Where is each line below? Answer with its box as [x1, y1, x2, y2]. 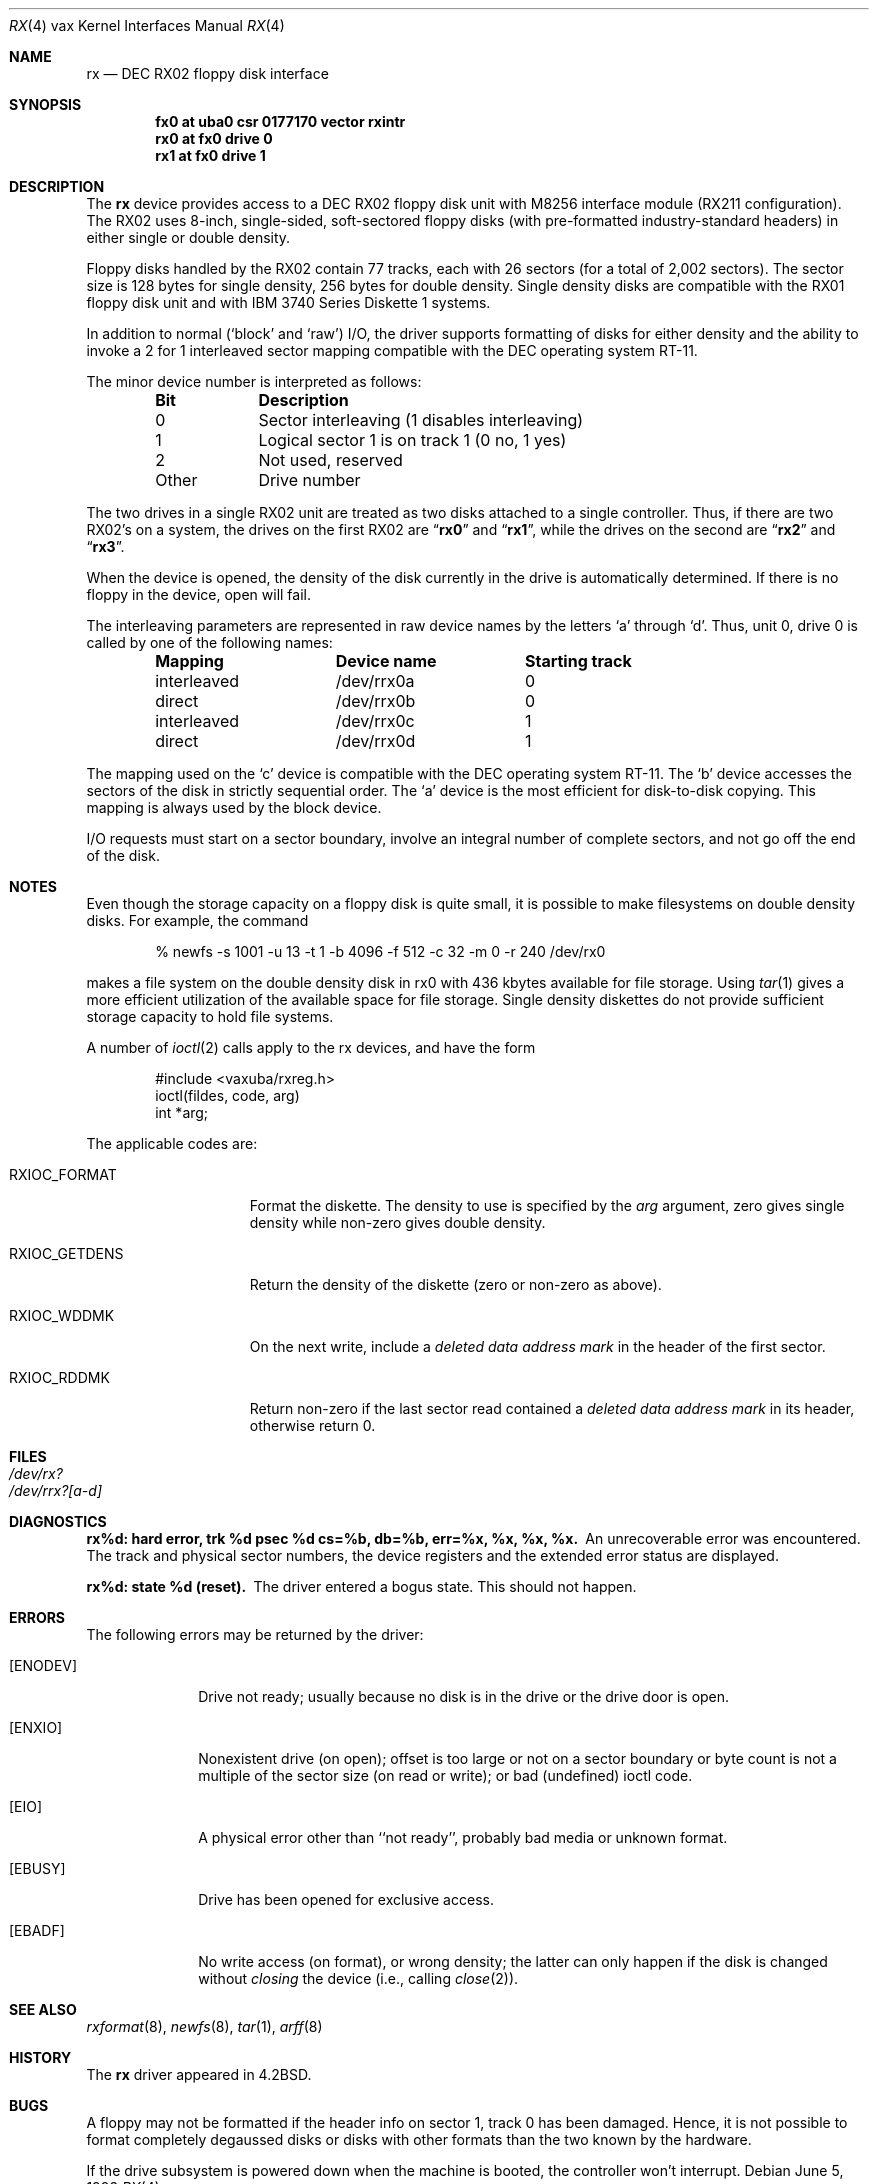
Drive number [258, 470, 361, 490]
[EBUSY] [9, 1860, 66, 1877]
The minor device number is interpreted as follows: [86, 373, 422, 390]
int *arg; [155, 1104, 209, 1121]
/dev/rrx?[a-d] [9, 1482, 103, 1499]
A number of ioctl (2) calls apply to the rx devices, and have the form [86, 1039, 536, 1056]
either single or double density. [86, 229, 291, 246]
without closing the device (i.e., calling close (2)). [198, 1970, 519, 1987]
